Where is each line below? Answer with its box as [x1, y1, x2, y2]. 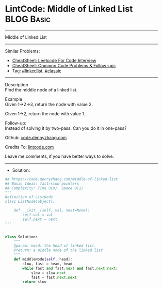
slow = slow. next [31, 270, 66, 275]
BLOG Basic [5, 14, 51, 25]
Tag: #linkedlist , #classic [12, 68, 62, 74]
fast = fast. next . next [31, 275, 77, 280]
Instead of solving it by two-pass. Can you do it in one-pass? [5, 125, 127, 131]
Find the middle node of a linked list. [5, 87, 78, 92]
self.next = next [22, 217, 57, 222]
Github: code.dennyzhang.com [5, 135, 67, 140]
